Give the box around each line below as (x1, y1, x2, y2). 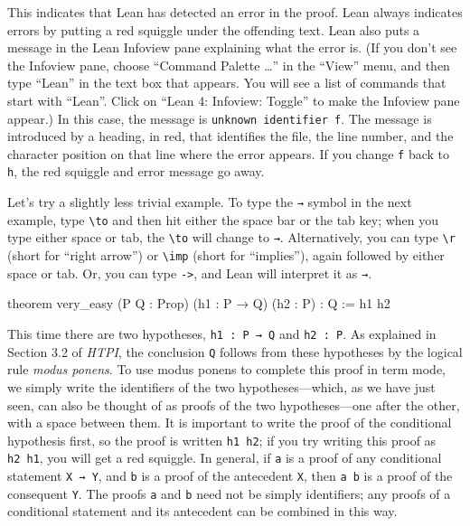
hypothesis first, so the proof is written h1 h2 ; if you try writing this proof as (7, 430, 437, 449)
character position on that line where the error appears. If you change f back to (7, 144, 450, 163)
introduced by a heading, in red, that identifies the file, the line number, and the (7, 127, 454, 146)
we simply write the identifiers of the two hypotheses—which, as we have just (7, 377, 436, 396)
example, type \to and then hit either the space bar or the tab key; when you (7, 210, 439, 229)
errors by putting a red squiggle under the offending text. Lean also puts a (7, 20, 420, 39)
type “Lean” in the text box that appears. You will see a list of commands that (7, 73, 446, 92)
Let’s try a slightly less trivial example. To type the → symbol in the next (7, 193, 412, 211)
